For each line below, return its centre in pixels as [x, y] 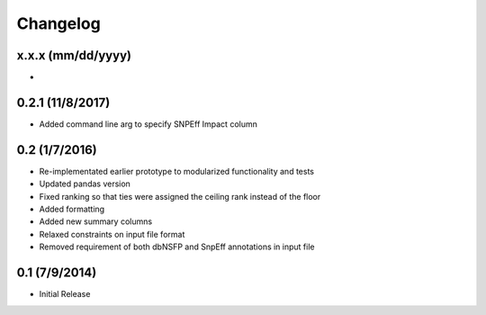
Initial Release [65, 294]
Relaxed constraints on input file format [112, 234]
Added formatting [72, 209]
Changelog [58, 23]
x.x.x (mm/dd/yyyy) [74, 55]
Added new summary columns [96, 221]
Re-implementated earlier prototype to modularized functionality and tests [177, 171]
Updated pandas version [85, 184]
